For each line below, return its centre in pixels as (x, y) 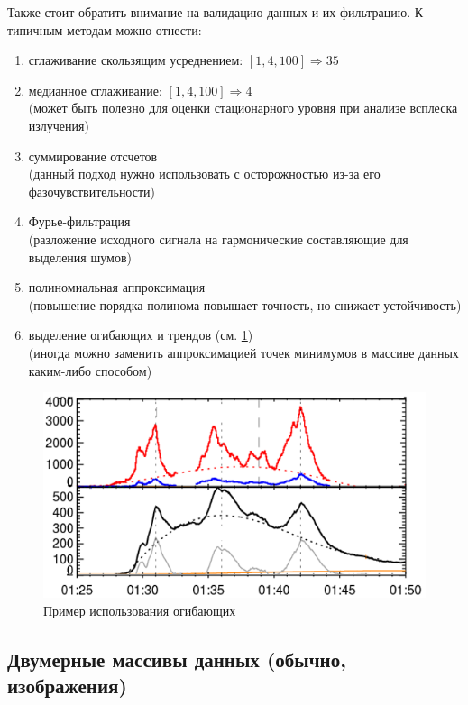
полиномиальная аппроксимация (117, 287)
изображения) (67, 685)
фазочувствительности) (92, 191)
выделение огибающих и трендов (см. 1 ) (141, 335)
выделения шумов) (80, 256)
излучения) (59, 125)
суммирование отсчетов (93, 156)
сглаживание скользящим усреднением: (136, 60)
